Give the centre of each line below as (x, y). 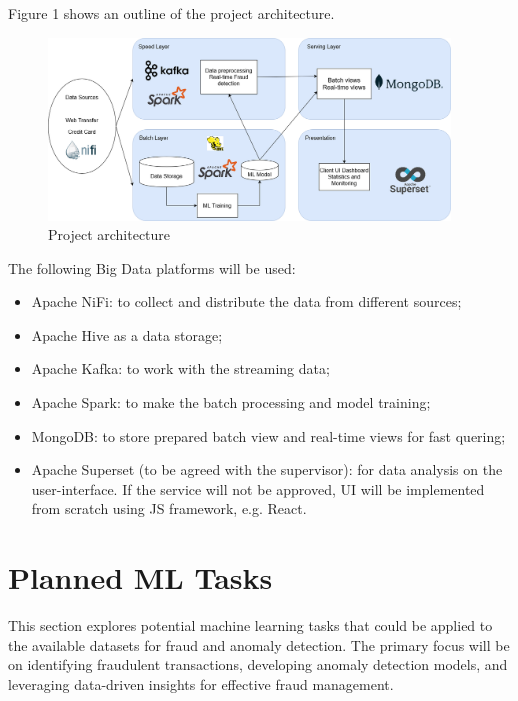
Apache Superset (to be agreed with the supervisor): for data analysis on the (267, 469)
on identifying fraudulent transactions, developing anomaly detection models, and (258, 664)
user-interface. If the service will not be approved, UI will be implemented (258, 488)
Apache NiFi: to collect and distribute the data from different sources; (246, 301)
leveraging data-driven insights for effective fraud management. (201, 683)
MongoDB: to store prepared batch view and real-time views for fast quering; (268, 435)
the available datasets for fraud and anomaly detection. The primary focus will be (259, 644)
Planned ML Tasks (140, 577)
